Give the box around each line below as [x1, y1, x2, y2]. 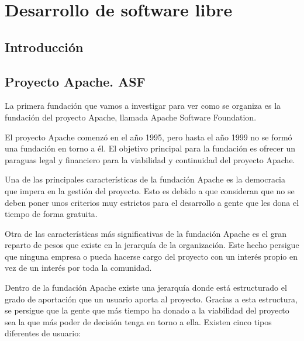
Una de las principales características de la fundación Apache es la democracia [5, 173, 286, 185]
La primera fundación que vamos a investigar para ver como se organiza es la [5, 99, 281, 112]
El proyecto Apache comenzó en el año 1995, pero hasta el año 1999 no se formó [5, 130, 292, 143]
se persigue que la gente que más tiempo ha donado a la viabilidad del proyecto [5, 304, 289, 316]
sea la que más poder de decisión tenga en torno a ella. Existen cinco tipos [5, 315, 272, 328]
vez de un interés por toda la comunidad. [5, 261, 152, 274]
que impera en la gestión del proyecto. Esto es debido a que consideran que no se [5, 184, 295, 197]
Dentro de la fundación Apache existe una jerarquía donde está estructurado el [5, 281, 287, 294]
